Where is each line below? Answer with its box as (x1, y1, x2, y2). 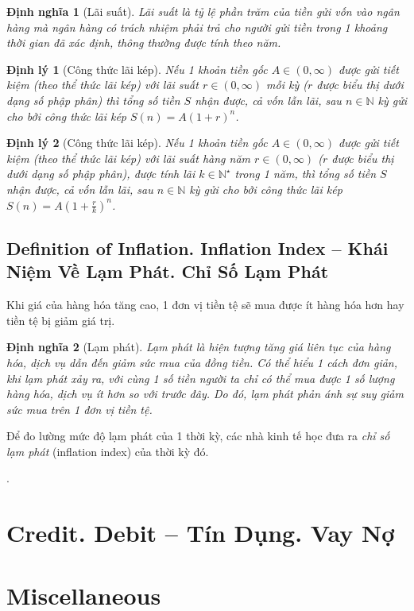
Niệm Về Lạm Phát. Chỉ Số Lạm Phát (6, 259, 329, 284)
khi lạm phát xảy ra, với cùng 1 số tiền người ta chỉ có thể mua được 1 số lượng (6, 369, 395, 386)
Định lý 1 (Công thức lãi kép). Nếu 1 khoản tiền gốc (6, 60, 268, 77)
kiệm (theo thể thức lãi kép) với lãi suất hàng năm (6, 149, 251, 166)
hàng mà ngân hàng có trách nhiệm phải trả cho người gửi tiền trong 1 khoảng (6, 18, 388, 35)
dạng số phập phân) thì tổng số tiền (6, 91, 180, 108)
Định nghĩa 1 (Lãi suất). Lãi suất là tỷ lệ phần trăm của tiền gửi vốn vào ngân (6, 3, 400, 19)
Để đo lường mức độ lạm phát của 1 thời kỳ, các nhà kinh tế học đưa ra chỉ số (6, 427, 390, 444)
